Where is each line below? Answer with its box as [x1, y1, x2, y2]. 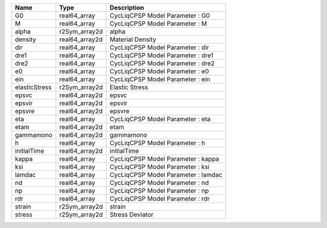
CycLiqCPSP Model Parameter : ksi [110, 163, 210, 171]
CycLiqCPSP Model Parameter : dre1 [110, 52, 214, 59]
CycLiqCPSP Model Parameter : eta [110, 115, 211, 123]
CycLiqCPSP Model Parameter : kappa [110, 155, 219, 163]
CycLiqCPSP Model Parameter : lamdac [110, 170, 223, 179]
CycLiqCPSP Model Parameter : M [110, 19, 207, 27]
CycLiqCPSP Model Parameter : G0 [110, 12, 210, 19]
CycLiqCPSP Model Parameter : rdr [110, 195, 210, 203]
